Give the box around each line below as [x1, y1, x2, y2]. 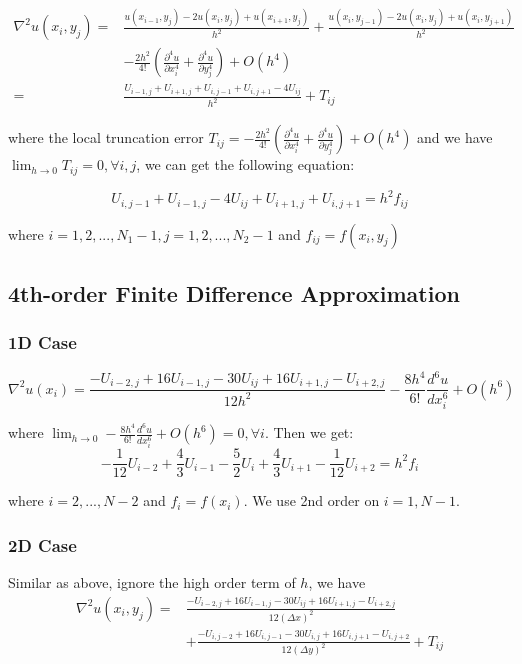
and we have [417, 127, 493, 148]
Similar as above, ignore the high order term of [8, 572, 296, 593]
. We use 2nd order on [243, 490, 380, 511]
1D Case [8, 330, 77, 355]
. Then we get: [264, 422, 354, 443]
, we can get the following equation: [136, 154, 355, 175]
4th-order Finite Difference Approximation [8, 278, 460, 309]
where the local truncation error [8, 127, 204, 148]
